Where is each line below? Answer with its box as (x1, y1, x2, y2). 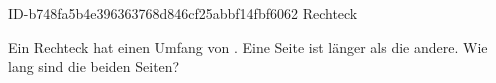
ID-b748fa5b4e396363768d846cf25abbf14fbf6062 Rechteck (8, 3, 358, 23)
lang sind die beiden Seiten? (8, 56, 180, 77)
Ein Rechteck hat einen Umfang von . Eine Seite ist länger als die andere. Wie (8, 36, 488, 57)
